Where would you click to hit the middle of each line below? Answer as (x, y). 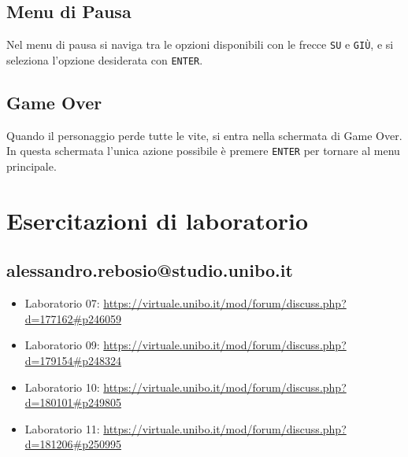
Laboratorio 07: (62, 303)
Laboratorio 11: (62, 428)
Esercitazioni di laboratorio (158, 220)
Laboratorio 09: (62, 345)
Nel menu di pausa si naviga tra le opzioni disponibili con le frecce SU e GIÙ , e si (200, 44)
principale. (32, 166)
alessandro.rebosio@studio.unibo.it (150, 270)
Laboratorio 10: (62, 387)
